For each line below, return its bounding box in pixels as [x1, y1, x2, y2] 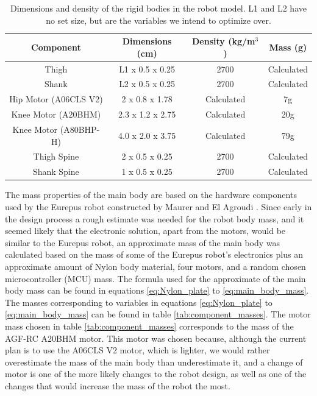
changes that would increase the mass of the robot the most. [5, 379, 230, 392]
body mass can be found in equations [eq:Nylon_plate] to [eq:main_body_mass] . [5, 284, 309, 297]
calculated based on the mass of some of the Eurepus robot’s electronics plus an [5, 248, 303, 261]
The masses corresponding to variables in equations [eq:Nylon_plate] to [5, 295, 272, 308]
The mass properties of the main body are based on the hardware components [5, 188, 297, 201]
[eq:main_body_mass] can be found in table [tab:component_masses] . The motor [5, 308, 311, 320]
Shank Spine [32, 165, 79, 178]
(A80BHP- [60, 123, 100, 135]
